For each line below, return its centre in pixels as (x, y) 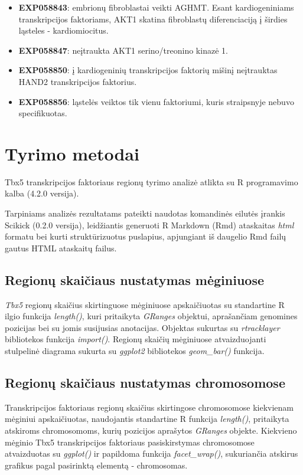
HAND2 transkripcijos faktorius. (78, 81)
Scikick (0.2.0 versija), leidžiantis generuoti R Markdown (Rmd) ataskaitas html (149, 225)
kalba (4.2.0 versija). (42, 193)
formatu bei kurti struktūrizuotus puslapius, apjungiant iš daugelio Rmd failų (146, 236)
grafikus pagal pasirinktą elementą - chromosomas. (96, 465)
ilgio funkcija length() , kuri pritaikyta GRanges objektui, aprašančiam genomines (151, 316)
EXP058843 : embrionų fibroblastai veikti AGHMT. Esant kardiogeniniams (156, 7)
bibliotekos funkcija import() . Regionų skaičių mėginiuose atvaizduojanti (136, 339)
